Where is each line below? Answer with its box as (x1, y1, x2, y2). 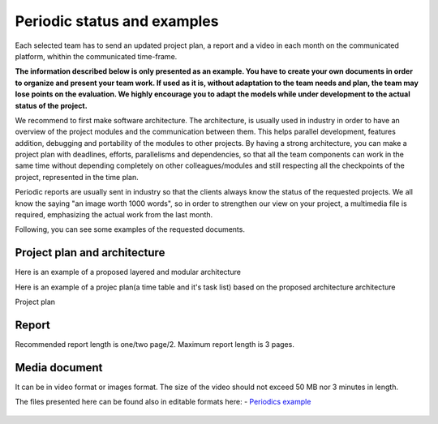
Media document (15, 361, 103, 375)
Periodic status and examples (15, 12, 219, 30)
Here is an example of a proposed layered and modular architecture (15, 268, 241, 277)
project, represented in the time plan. (15, 172, 140, 182)
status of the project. (15, 101, 88, 110)
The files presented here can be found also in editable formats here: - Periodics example (15, 397, 311, 407)
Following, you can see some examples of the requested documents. (15, 225, 245, 234)
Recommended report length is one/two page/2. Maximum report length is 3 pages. (15, 340, 295, 349)
